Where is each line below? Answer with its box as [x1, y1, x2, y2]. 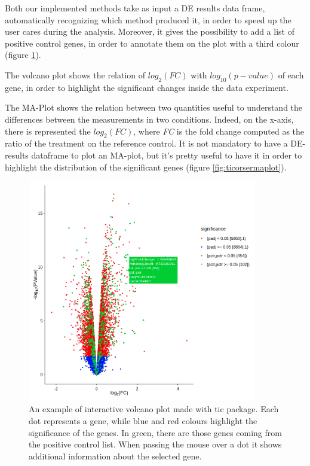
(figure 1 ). [5, 48, 41, 61]
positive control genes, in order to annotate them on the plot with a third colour [5, 36, 299, 49]
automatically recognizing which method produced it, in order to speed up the [5, 13, 291, 26]
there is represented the [5, 124, 91, 137]
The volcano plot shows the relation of [5, 68, 146, 81]
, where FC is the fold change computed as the [133, 124, 305, 137]
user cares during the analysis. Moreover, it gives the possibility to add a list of [5, 25, 294, 38]
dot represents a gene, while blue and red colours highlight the [29, 415, 257, 427]
